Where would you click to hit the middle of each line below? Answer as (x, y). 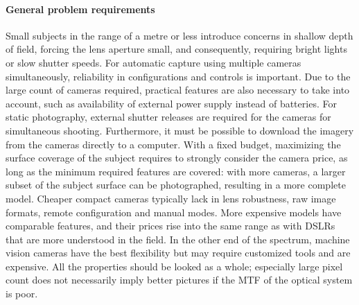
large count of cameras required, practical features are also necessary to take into (178, 90)
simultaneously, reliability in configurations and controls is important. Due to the (178, 76)
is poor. (22, 294)
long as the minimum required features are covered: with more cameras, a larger (176, 171)
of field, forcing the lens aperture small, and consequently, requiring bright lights (176, 49)
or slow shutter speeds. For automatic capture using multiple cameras (154, 62)
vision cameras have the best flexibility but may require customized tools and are (178, 253)
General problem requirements (80, 9)
